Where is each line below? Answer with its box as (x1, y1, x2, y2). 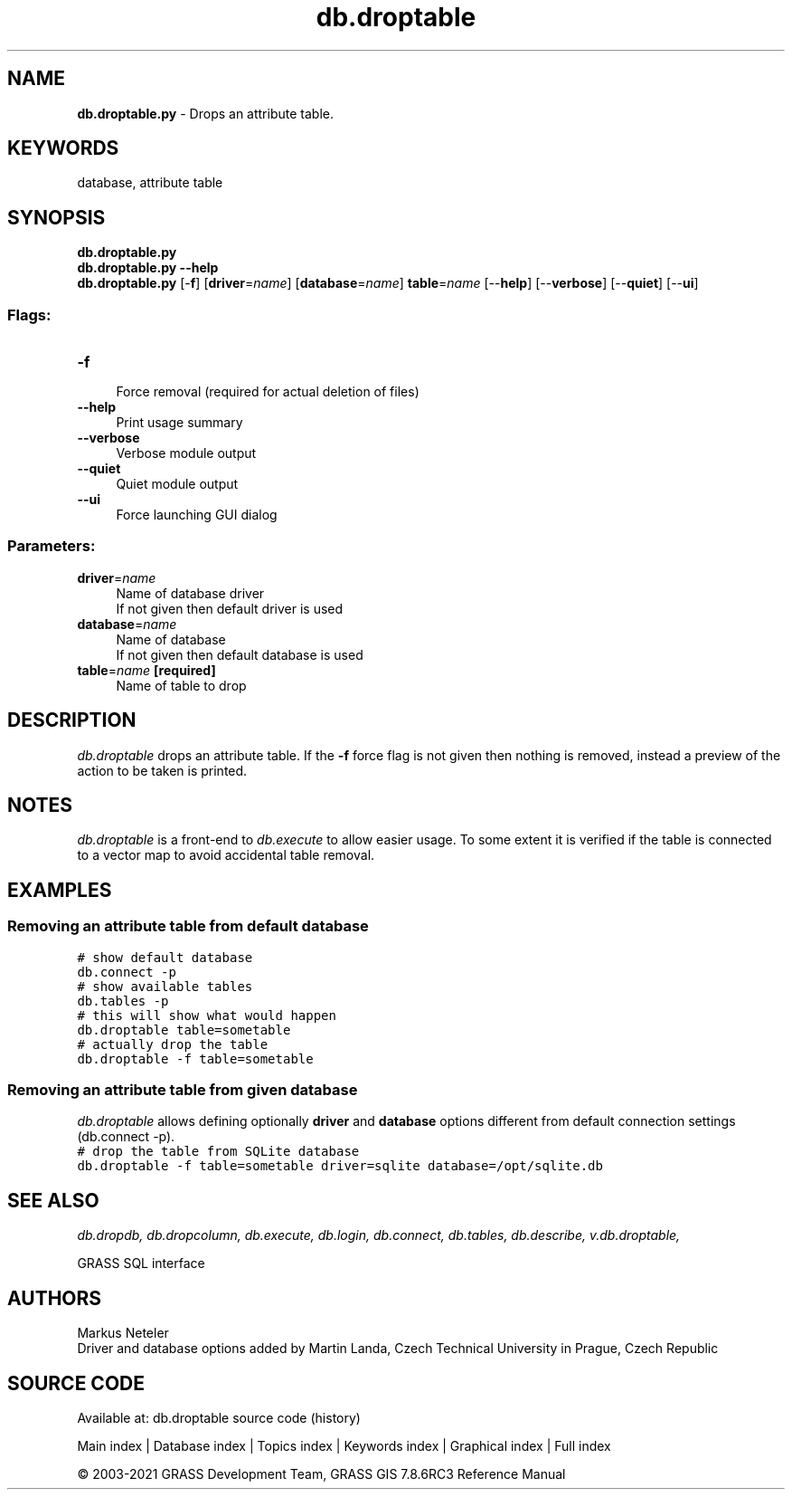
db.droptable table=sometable (77, 1022, 291, 1037)
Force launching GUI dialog (116, 507, 278, 523)
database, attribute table (77, 175, 223, 191)
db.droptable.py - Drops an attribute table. (77, 105, 334, 121)
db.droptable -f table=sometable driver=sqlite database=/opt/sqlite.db (77, 1159, 603, 1174)
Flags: (7, 305, 52, 324)
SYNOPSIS (7, 205, 106, 229)
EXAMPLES (7, 878, 112, 901)
